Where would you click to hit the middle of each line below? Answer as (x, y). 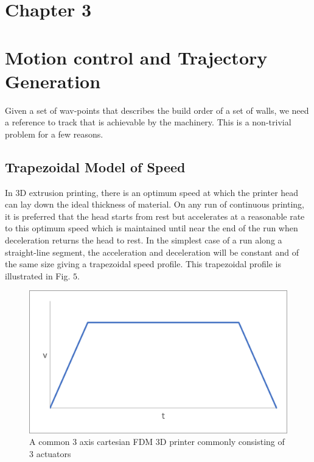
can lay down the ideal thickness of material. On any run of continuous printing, (155, 204)
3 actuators (50, 453)
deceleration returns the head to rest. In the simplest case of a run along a (144, 240)
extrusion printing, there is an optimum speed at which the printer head (164, 192)
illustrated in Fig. (38, 275)
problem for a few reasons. (54, 134)
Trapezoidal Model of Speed (95, 166)
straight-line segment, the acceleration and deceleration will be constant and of (152, 252)
